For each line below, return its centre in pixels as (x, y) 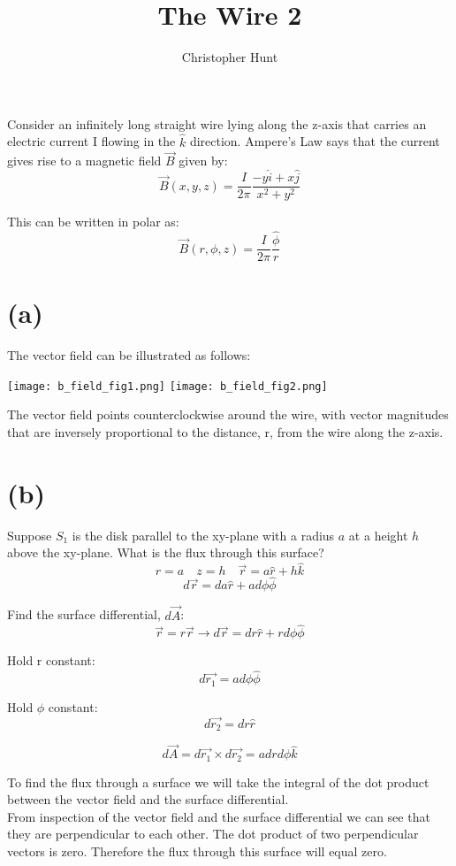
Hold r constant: (51, 660)
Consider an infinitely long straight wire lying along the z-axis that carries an (217, 123)
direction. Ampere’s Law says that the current (315, 141)
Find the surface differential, (84, 614)
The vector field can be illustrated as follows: (129, 355)
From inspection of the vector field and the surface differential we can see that (219, 816)
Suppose (30, 535)
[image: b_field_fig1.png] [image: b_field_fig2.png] (167, 386)
